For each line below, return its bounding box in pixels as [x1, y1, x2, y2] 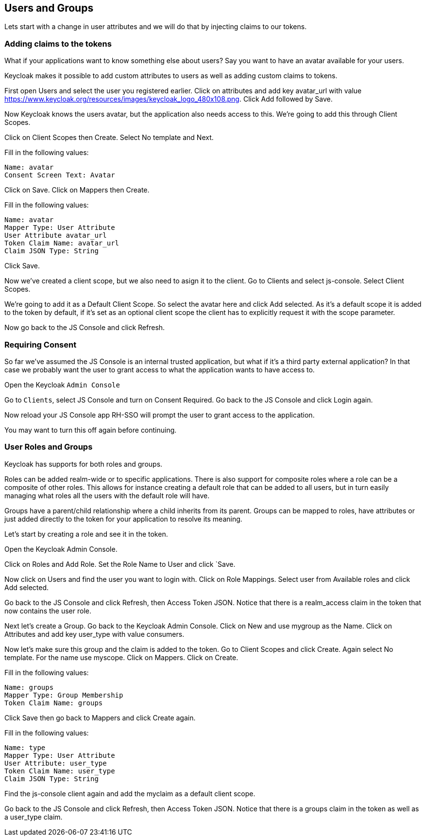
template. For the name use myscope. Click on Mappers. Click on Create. [4, 653, 238, 662]
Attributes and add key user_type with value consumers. [4, 630, 185, 638]
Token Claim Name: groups [4, 699, 103, 707]
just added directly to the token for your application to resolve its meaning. [4, 514, 242, 523]
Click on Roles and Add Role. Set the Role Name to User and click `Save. [4, 560, 236, 568]
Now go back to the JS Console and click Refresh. [4, 323, 165, 332]
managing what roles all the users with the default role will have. [4, 491, 210, 500]
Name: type [4, 743, 46, 752]
